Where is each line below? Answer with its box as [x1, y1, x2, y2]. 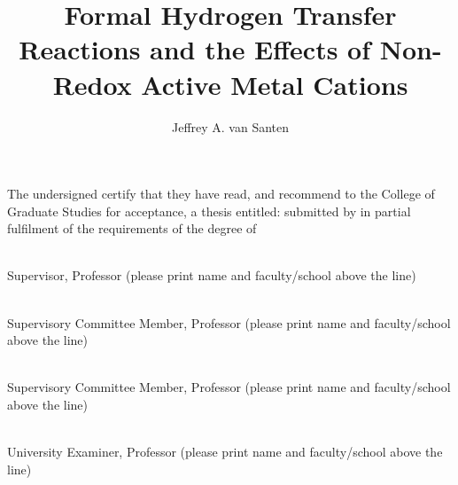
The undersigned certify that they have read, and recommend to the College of [7, 184, 435, 203]
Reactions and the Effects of [19, 31, 371, 67]
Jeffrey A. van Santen [171, 117, 290, 136]
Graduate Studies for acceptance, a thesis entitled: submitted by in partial [7, 201, 411, 220]
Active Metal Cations [141, 66, 408, 102]
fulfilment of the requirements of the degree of [7, 219, 257, 238]
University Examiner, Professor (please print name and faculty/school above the [7, 442, 443, 461]
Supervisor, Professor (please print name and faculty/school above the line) [7, 266, 416, 285]
